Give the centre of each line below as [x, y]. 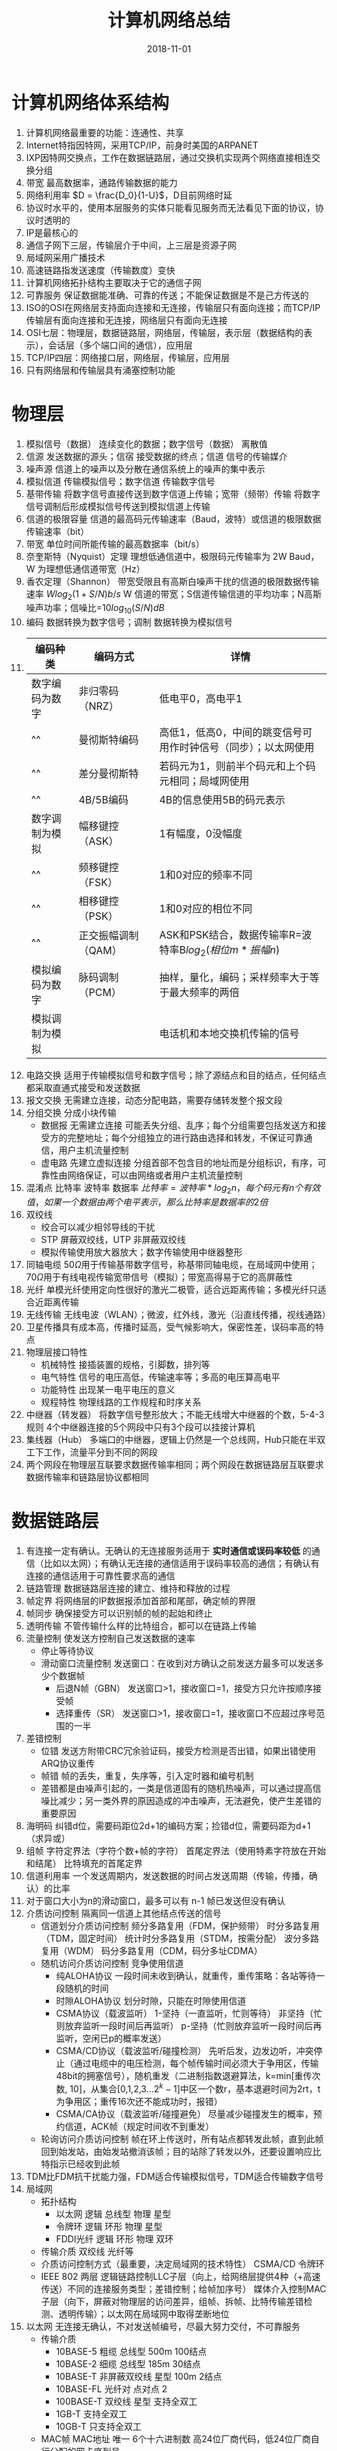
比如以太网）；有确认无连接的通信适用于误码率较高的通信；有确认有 [181, 1563]
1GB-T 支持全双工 [91, 2413]
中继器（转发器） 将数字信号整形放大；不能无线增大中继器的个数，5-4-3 [175, 1415]
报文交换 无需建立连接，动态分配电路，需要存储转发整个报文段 [154, 1100]
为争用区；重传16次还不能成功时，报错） [139, 2101]
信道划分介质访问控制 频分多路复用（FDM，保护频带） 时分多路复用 [180, 1926]
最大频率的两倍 [204, 993]
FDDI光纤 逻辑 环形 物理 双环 [114, 2238]
